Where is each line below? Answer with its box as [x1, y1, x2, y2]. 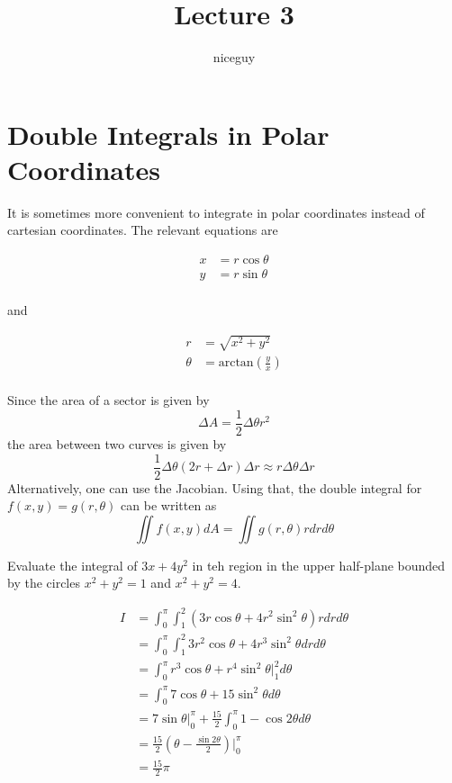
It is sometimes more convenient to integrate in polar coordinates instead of [7, 202, 425, 221]
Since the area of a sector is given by [7, 391, 210, 409]
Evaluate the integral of [7, 555, 138, 574]
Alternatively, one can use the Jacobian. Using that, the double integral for [7, 478, 422, 497]
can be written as [121, 496, 217, 515]
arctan [218, 356, 254, 370]
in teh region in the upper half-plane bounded [192, 555, 446, 574]
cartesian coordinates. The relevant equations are [7, 220, 278, 239]
